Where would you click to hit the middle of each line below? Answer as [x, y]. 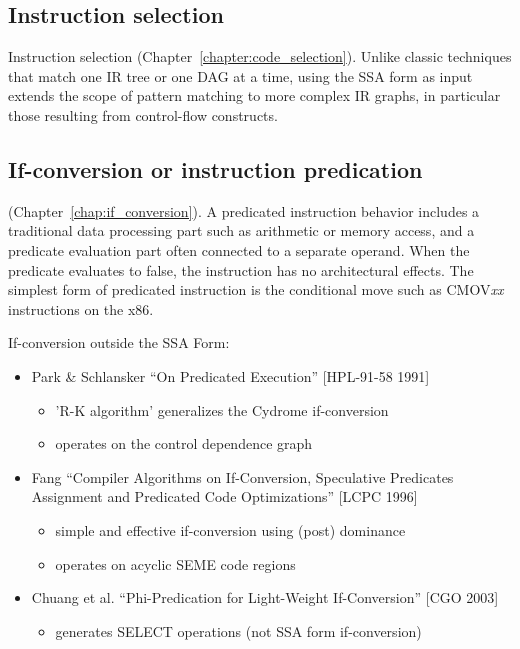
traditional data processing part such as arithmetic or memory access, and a [241, 230]
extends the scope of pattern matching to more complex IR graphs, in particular [254, 95]
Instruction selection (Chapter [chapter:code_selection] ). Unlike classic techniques [260, 56]
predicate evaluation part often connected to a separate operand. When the [239, 249]
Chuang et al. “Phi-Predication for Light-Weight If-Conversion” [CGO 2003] [265, 597]
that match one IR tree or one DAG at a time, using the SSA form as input [240, 75]
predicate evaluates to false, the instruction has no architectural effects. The [241, 269]
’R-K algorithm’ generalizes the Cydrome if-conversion [222, 409]
